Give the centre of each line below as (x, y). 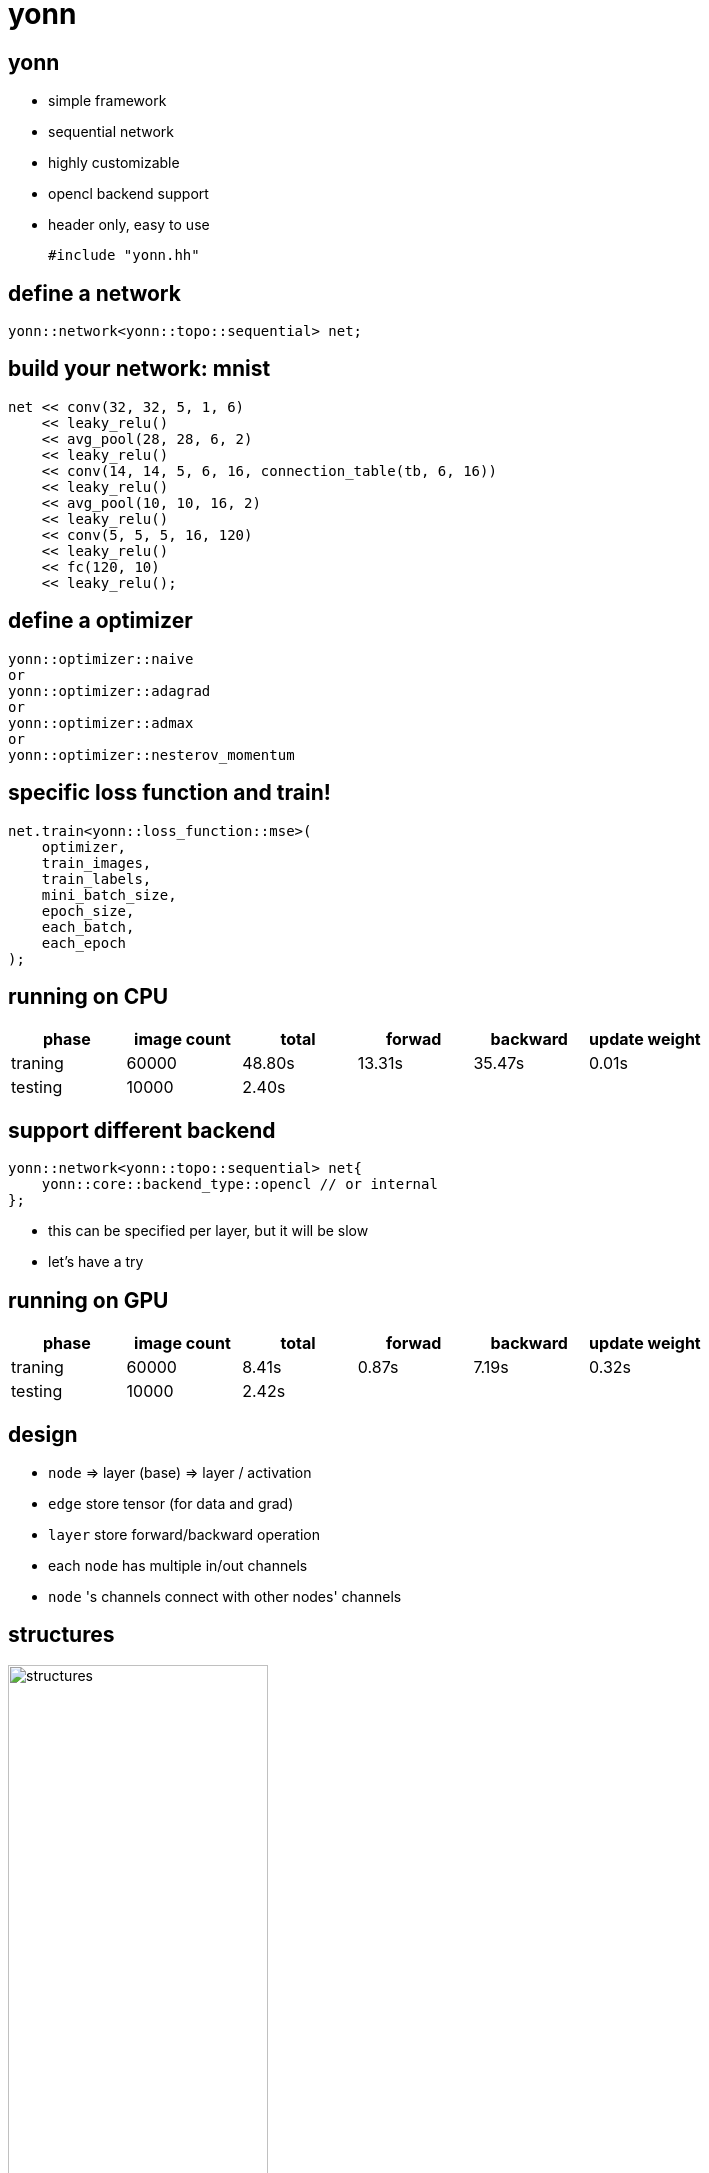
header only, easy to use (129, 225)
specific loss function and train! (169, 793)
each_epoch (84, 942)
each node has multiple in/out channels (178, 1565)
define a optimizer (100, 621)
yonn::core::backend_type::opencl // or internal (239, 1184)
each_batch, (88, 926)
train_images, (96, 862)
